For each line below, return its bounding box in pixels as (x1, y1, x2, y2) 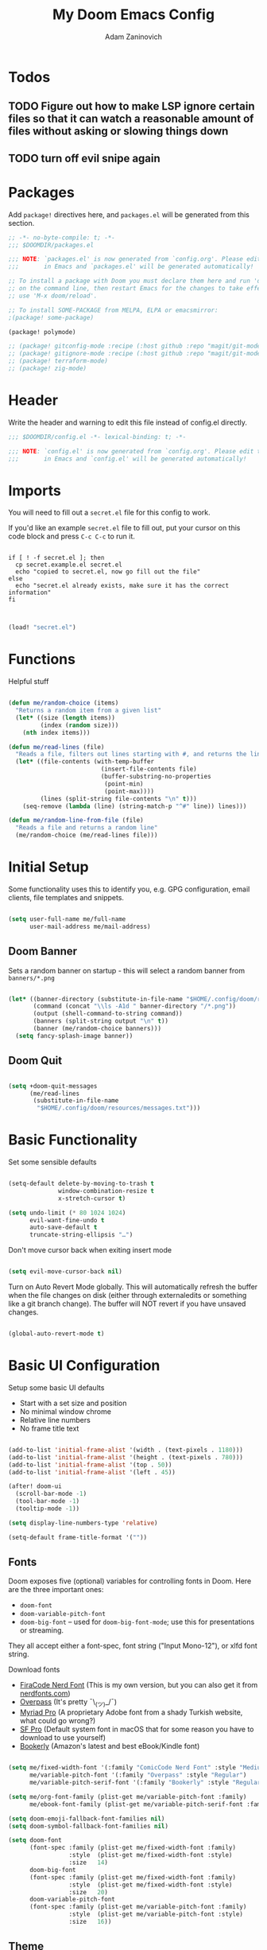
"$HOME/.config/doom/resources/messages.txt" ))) (37, 1104, 201, 1113)
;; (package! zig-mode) (8, 364, 87, 373)
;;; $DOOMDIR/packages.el (8, 241, 94, 249)
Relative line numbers (19, 1415, 91, 1424)
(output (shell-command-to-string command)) (33, 1010, 183, 1018)
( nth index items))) (22, 728, 91, 736)
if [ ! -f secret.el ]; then (8, 554, 105, 562)
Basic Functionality (8, 1131, 137, 1149)
